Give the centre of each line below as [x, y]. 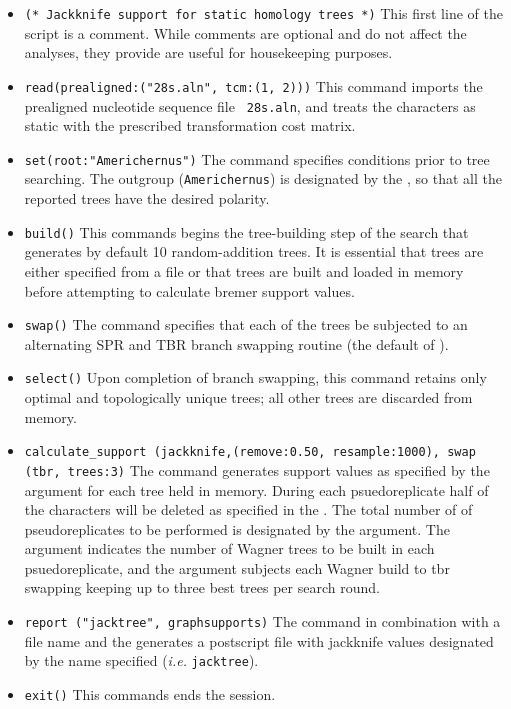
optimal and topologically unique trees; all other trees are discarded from [248, 397]
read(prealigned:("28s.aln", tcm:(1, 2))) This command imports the [253, 85]
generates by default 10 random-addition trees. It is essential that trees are [254, 251]
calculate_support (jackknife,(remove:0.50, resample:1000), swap [250, 452]
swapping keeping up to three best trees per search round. [202, 587]
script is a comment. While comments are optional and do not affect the [245, 32]
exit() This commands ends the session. [150, 693]
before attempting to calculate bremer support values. [189, 290]
